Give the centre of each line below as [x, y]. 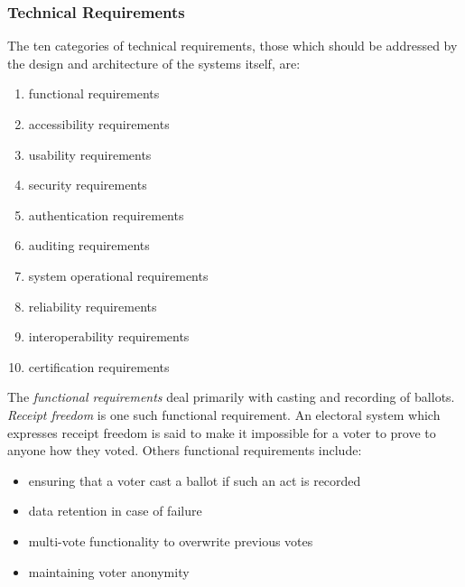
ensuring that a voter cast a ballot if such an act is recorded [195, 480]
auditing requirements [89, 245]
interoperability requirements [109, 336]
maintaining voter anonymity [109, 571]
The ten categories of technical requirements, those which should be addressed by [232, 46]
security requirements [88, 185]
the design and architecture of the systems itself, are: [154, 63]
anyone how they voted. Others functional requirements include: [185, 450]
